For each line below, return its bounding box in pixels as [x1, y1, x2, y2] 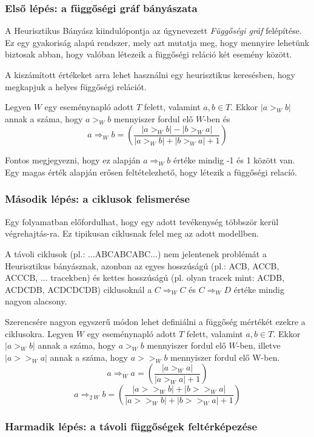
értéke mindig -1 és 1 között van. [173, 154, 295, 166]
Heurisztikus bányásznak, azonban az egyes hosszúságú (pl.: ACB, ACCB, [5, 259, 279, 272]
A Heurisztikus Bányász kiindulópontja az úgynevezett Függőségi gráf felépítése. [5, 24, 302, 37]
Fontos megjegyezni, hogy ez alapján [5, 154, 141, 166]
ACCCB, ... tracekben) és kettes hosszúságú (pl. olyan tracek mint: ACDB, [5, 271, 285, 284]
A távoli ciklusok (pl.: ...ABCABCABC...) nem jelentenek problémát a [5, 247, 267, 260]
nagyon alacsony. [5, 295, 67, 307]
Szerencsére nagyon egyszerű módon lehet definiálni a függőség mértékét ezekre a [5, 315, 306, 327]
